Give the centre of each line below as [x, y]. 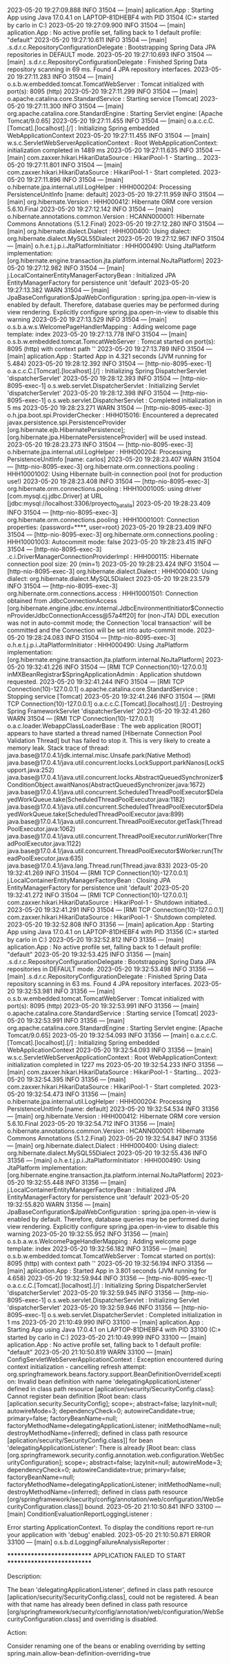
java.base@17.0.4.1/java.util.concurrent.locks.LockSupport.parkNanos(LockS [116, 762]
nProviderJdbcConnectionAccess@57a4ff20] [72, 615]
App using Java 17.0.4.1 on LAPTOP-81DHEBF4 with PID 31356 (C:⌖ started [113, 931]
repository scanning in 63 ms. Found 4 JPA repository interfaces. [100, 983]
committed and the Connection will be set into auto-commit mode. [101, 630]
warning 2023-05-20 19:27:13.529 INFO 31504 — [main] [87, 319]
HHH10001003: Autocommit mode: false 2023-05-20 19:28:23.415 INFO [109, 542]
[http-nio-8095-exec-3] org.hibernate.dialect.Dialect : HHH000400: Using [113, 571]
